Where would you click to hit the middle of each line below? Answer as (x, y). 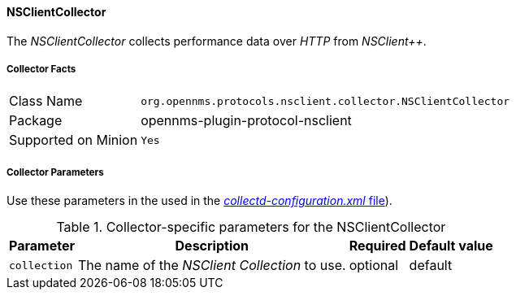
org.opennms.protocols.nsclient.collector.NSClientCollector (325, 101)
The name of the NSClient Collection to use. (212, 266)
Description (212, 246)
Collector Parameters (55, 172)
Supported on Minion (74, 140)
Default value (451, 246)
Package (36, 121)
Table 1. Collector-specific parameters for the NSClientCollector (251, 227)
